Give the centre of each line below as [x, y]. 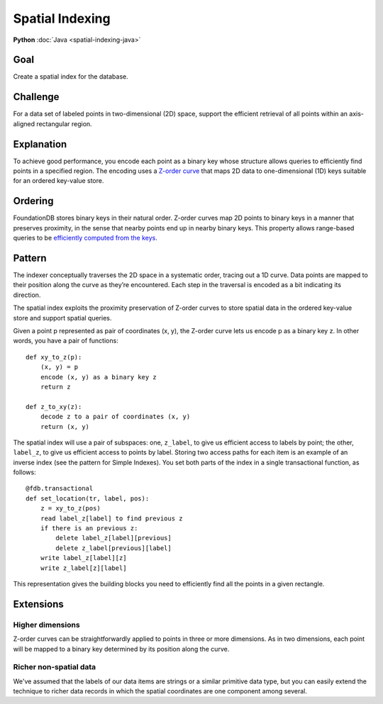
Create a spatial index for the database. [71, 77]
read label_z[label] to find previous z [112, 518]
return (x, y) [65, 426]
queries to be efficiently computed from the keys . [85, 238]
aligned [24, 123]
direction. [27, 295]
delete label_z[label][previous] [113, 538]
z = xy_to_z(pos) [70, 508]
